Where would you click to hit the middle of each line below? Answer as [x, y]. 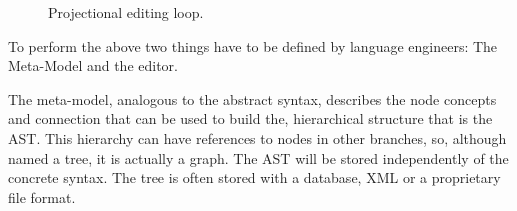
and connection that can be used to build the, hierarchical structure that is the [250, 118]
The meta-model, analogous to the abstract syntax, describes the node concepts [252, 98]
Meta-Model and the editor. [93, 65]
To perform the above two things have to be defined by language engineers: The [253, 45]
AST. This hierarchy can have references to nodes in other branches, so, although [257, 137]
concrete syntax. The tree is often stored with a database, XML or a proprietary [254, 177]
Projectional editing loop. [126, 12]
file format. [42, 196]
